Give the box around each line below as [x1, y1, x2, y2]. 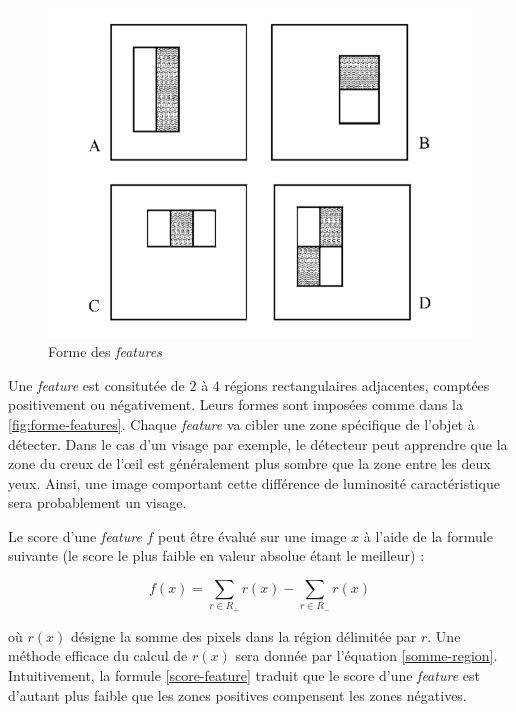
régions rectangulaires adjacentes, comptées [224, 374, 490, 395]
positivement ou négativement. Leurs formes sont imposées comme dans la [8, 394, 463, 415]
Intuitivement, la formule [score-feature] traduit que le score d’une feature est [8, 664, 480, 685]
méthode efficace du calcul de [8, 645, 188, 666]
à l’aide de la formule [363, 525, 493, 546]
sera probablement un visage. [8, 492, 187, 513]
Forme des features [48, 341, 162, 362]
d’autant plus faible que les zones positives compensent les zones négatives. [8, 684, 467, 705]
